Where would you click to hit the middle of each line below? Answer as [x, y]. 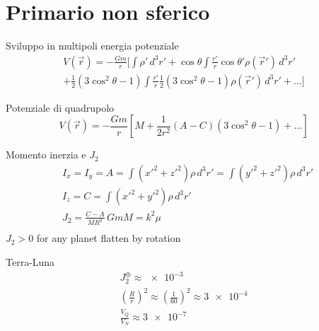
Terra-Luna [30, 262]
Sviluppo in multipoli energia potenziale [92, 46]
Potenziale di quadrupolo [60, 107]
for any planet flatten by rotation [109, 238]
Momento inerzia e [46, 155]
